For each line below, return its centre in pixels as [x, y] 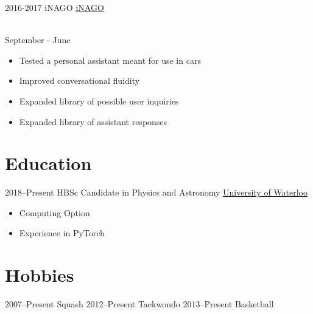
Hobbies [40, 275]
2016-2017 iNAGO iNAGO [55, 7]
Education [48, 163]
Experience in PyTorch [62, 233]
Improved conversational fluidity [79, 80]
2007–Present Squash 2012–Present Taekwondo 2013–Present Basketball [139, 304]
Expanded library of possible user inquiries [99, 101]
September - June [38, 40]
